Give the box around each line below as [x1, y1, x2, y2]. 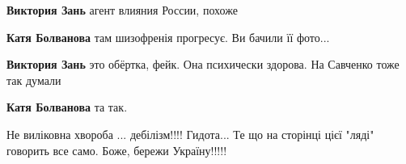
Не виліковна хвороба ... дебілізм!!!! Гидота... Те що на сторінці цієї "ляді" [6, 125, 374, 142]
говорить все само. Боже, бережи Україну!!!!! [6, 141, 227, 158]
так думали [6, 71, 61, 88]
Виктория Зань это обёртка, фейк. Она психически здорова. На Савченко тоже [6, 56, 400, 73]
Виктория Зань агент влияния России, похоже [6, 2, 238, 18]
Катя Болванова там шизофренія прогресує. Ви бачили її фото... [6, 28, 330, 45]
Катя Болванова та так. [6, 99, 128, 116]
